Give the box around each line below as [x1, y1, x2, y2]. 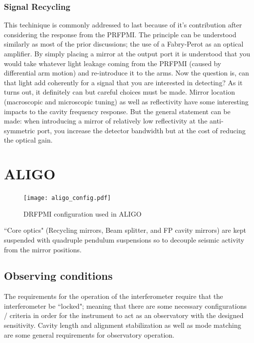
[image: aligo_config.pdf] [23, 195, 111, 202]
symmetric [4, 125, 35, 135]
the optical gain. [4, 135, 53, 145]
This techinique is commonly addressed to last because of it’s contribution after [4, 20, 242, 30]
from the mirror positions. [4, 244, 82, 254]
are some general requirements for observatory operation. [4, 329, 174, 340]
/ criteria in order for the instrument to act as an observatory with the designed [4, 310, 244, 320]
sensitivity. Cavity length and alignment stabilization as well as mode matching [4, 320, 241, 330]
